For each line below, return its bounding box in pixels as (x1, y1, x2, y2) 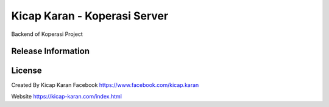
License (11, 66, 42, 76)
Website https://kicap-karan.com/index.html (11, 92, 122, 100)
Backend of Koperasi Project (11, 30, 83, 38)
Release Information (11, 46, 90, 57)
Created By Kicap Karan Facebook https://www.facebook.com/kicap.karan (11, 81, 199, 89)
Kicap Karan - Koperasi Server (11, 9, 169, 22)
